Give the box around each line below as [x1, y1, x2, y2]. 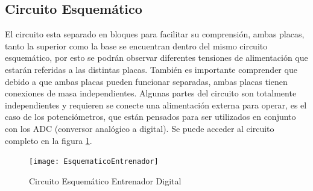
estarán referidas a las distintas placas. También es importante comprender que [5, 63, 297, 75]
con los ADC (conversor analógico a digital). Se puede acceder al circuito [5, 122, 274, 134]
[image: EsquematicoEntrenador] [29, 157, 159, 166]
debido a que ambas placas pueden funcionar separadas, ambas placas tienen [5, 75, 288, 87]
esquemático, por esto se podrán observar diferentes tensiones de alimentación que [5, 51, 308, 64]
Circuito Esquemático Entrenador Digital [29, 174, 182, 187]
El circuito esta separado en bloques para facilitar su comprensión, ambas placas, [5, 28, 305, 40]
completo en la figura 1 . [5, 134, 92, 146]
